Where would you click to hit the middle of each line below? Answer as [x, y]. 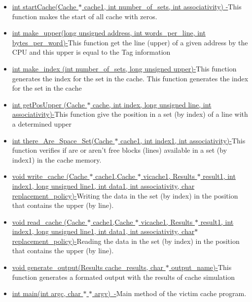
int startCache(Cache [44, 6]
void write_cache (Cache [50, 176]
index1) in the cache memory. [57, 159]
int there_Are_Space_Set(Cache [62, 140]
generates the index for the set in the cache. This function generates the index [130, 78]
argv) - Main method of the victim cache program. [170, 293]
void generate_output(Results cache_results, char [88, 267]
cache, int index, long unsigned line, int [152, 104]
